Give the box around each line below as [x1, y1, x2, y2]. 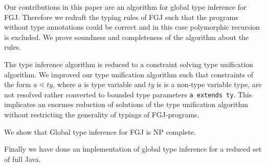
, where [53, 79, 76, 90]
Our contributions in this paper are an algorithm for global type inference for [4, 2, 247, 12]
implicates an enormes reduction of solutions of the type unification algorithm [4, 99, 248, 110]
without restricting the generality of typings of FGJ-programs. [4, 109, 199, 119]
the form [4, 79, 31, 90]
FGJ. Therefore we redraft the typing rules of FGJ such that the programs [4, 11, 238, 22]
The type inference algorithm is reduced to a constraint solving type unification [4, 58, 253, 69]
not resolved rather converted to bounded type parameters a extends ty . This [4, 89, 252, 99]
